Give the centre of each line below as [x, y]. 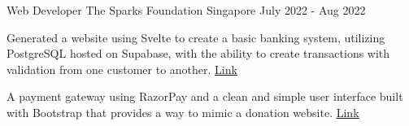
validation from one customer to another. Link [122, 69]
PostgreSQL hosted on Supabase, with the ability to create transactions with [198, 53]
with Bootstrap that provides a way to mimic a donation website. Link [183, 112]
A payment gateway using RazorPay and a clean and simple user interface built [205, 96]
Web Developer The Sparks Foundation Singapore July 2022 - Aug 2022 [186, 10]
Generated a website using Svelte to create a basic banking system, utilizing [196, 37]
